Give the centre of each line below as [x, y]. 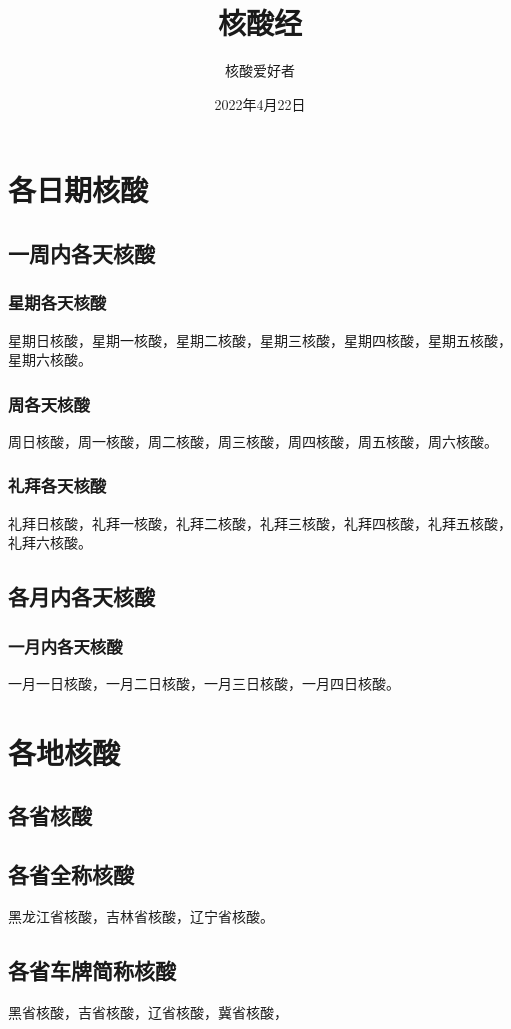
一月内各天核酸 [65, 645]
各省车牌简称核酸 [92, 969]
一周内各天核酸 [81, 252]
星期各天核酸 [57, 302]
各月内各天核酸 [81, 596]
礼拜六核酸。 [50, 542]
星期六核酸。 [50, 359]
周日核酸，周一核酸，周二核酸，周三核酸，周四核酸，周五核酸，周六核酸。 [253, 440]
